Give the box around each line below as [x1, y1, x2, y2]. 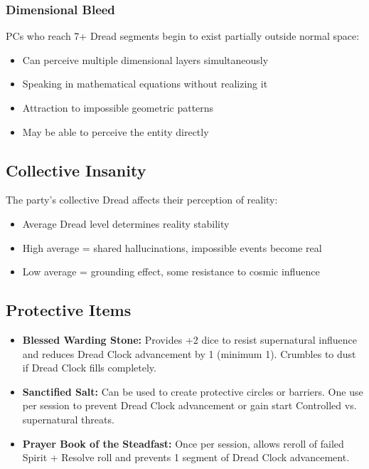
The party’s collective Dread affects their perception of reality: [6, 192, 278, 207]
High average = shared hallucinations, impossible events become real [22, 240, 322, 255]
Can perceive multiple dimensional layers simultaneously [22, 52, 269, 67]
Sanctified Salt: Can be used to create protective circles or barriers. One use [22, 384, 363, 399]
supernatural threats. [22, 411, 114, 426]
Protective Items [6, 299, 132, 321]
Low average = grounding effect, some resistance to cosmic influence [22, 264, 320, 279]
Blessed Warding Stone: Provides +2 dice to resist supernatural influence [22, 332, 357, 347]
